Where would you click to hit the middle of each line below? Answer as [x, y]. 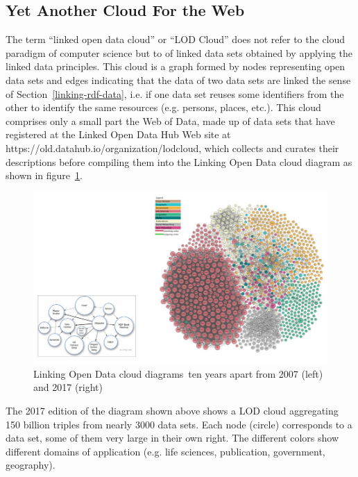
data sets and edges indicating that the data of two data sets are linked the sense [178, 79]
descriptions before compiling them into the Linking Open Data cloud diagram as [179, 161]
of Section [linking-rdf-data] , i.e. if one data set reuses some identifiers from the [175, 93]
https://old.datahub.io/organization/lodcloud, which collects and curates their [172, 148]
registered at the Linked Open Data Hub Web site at [118, 134]
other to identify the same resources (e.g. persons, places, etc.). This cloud [163, 107]
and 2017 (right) [68, 387]
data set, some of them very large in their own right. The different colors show [172, 438]
